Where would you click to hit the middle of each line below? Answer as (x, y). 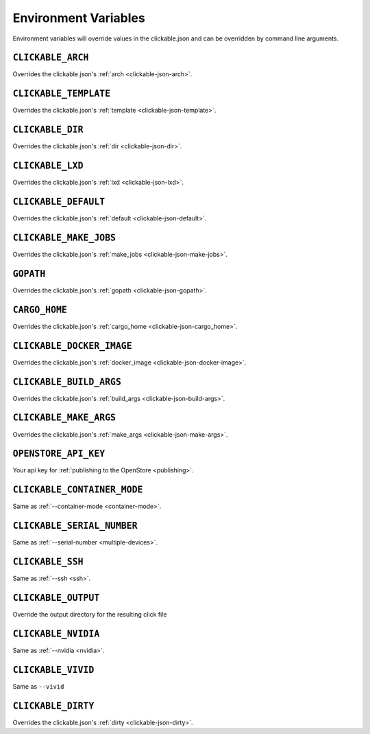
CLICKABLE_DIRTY (53, 706)
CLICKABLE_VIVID (53, 670)
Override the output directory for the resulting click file (90, 615)
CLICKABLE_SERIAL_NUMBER (75, 526)
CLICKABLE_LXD (48, 166)
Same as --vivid (38, 686)
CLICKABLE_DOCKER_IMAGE (73, 346)
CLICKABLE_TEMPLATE (62, 94)
